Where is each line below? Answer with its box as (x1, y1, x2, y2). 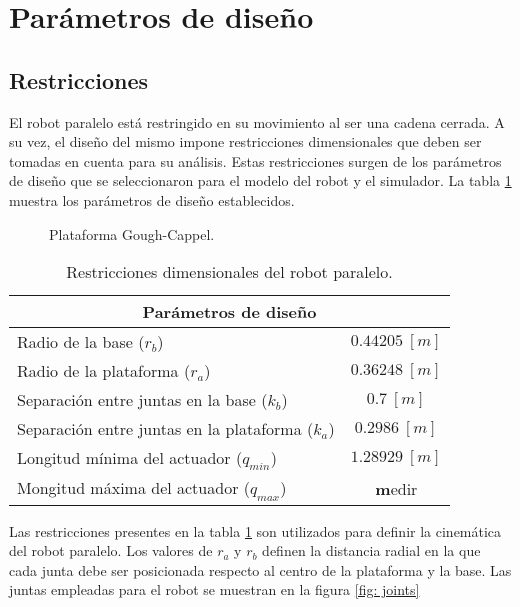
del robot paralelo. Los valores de (9, 540, 213, 561)
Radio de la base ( (17, 330, 145, 354)
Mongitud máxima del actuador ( (17, 476, 250, 500)
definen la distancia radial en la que (262, 540, 481, 561)
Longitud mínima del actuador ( (17, 446, 243, 470)
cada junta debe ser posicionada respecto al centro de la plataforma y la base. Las (9, 559, 512, 580)
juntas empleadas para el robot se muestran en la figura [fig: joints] (9, 579, 420, 600)
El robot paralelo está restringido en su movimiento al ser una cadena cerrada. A (9, 111, 505, 132)
